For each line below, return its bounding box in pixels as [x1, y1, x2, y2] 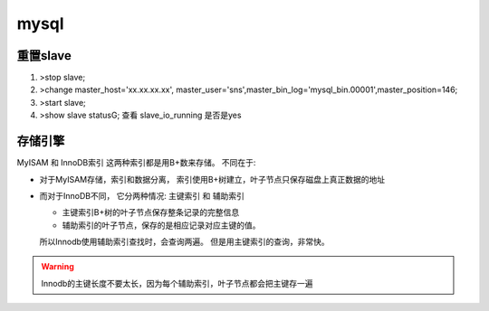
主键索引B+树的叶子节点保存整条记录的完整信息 [62, 207, 240, 218]
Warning [41, 261, 74, 272]
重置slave [16, 48, 72, 63]
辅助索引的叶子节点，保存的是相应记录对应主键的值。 [62, 220, 261, 231]
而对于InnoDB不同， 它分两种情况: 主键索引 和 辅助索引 [39, 190, 244, 201]
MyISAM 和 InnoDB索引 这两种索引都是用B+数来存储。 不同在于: [16, 157, 256, 168]
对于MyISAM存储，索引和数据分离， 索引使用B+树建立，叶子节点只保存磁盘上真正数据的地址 [39, 174, 386, 184]
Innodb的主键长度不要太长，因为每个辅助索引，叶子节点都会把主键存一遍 [41, 278, 313, 288]
